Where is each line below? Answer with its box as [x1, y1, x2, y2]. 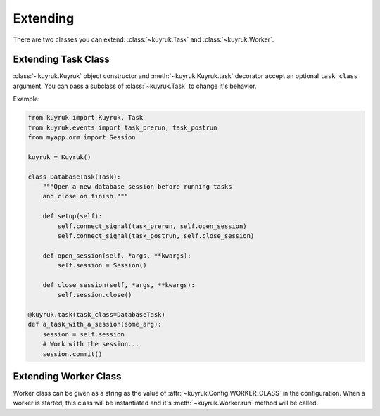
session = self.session [42, 330, 125, 338]
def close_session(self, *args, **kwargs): [42, 281, 195, 289]
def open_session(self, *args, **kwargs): [42, 251, 191, 260]
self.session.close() [57, 291, 132, 299]
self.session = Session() [57, 261, 147, 270]
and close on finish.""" [42, 192, 129, 201]
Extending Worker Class [13, 370, 122, 382]
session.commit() [42, 350, 103, 358]
